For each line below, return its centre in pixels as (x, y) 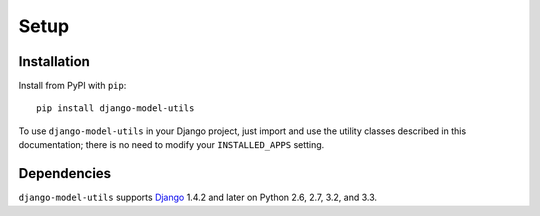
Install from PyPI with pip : (72, 86)
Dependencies (65, 173)
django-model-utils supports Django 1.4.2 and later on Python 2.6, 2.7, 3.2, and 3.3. (198, 197)
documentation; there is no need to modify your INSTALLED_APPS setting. (171, 145)
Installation (54, 61)
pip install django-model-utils (115, 108)
